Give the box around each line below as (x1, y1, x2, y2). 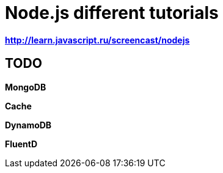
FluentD (5, 138, 38, 149)
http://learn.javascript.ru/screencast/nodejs (5, 34, 190, 45)
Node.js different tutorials (5, 2, 219, 23)
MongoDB (5, 81, 46, 92)
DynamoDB (5, 119, 52, 130)
